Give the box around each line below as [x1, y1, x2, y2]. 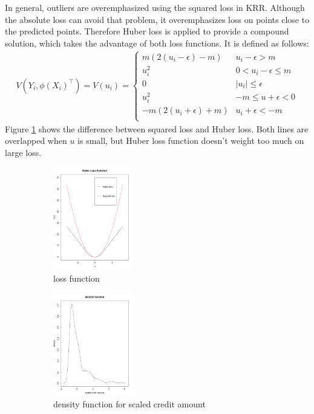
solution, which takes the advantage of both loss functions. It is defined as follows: [5, 36, 309, 49]
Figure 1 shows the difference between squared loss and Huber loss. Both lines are [5, 122, 309, 135]
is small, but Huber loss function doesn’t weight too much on [77, 134, 304, 147]
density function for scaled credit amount [53, 398, 206, 410]
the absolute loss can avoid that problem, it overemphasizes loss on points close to [5, 13, 310, 25]
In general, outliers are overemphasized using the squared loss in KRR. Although [5, 1, 305, 13]
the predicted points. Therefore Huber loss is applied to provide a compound [5, 25, 289, 37]
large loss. [5, 146, 42, 158]
